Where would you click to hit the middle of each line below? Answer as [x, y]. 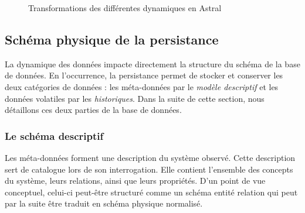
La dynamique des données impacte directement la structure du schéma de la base [152, 63]
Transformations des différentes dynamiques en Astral [125, 8]
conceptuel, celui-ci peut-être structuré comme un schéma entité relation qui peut [151, 192]
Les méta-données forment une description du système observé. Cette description [150, 157]
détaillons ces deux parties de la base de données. [93, 110]
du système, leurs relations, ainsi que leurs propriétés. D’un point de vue [135, 181]
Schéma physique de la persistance [112, 39]
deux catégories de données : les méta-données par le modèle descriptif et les [142, 86]
